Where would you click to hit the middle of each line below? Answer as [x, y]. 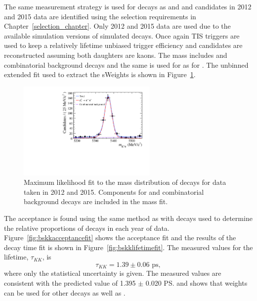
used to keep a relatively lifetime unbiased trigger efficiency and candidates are [123, 45]
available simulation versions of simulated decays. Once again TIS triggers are [122, 35]
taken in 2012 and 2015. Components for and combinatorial [114, 192]
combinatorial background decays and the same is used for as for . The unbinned [126, 64]
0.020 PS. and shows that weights [196, 282]
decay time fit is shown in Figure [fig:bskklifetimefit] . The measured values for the [128, 247]
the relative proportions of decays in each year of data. [87, 228]
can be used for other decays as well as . [65, 292]
